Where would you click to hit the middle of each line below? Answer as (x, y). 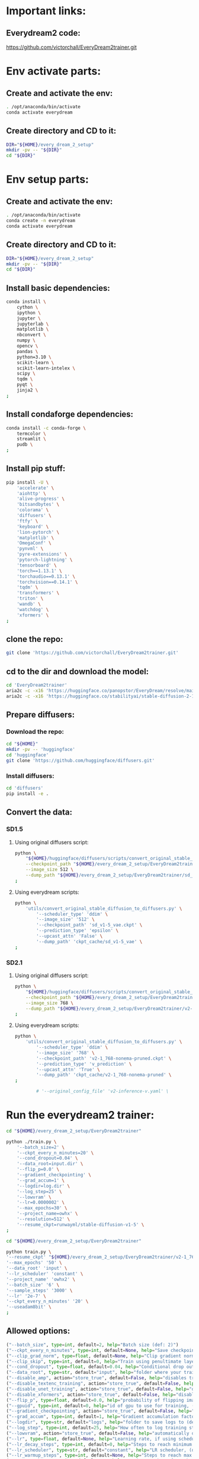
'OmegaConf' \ (34, 543)
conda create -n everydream (41, 221)
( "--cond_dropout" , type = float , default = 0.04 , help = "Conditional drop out (100, 1367)
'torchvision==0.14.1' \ (47, 582)
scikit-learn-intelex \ (46, 368)
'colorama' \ (33, 510)
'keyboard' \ (33, 527)
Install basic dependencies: (58, 288)
